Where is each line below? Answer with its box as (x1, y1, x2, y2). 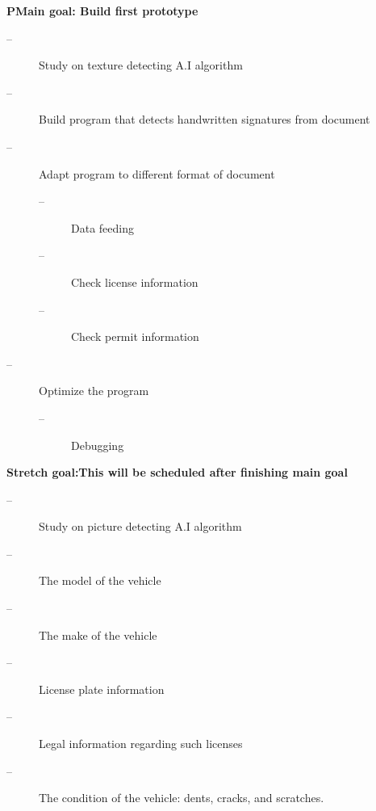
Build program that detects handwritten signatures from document (39, 111, 370, 128)
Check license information (71, 273, 198, 290)
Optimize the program (39, 382, 149, 399)
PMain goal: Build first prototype (6, 2, 198, 19)
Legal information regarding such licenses (39, 735, 243, 752)
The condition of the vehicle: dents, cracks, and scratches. (39, 789, 324, 806)
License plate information (39, 680, 165, 697)
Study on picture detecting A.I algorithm (39, 518, 242, 535)
